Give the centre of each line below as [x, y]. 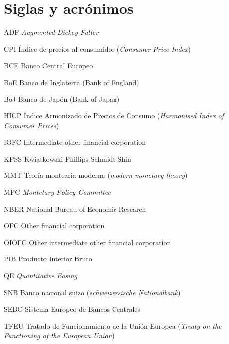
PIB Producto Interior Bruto [48, 259]
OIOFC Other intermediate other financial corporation [88, 242]
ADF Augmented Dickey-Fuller [51, 32]
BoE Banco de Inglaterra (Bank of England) [72, 82]
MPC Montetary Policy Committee [57, 192]
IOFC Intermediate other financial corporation [75, 142]
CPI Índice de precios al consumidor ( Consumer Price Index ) [97, 48]
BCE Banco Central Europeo [49, 65]
